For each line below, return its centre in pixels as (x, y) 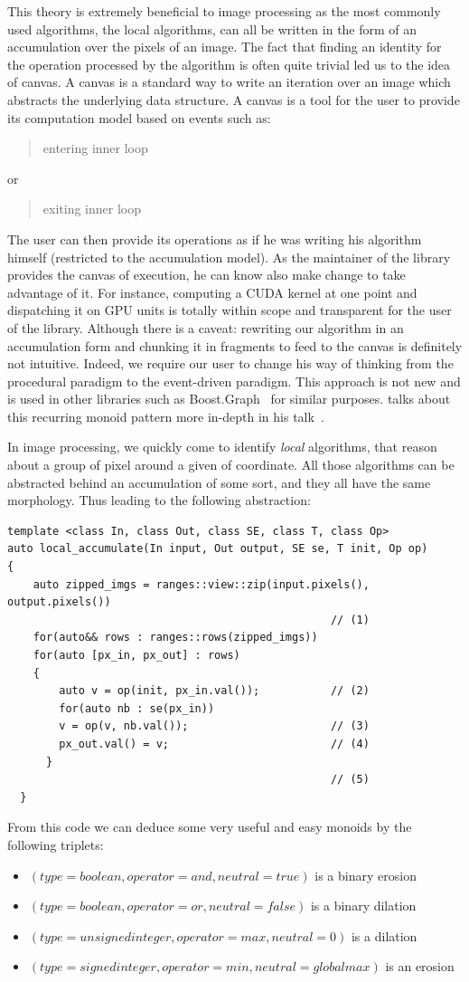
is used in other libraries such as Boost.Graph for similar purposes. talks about (229, 399)
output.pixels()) (59, 602)
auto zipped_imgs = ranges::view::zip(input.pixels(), (201, 584)
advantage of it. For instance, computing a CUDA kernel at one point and (212, 292)
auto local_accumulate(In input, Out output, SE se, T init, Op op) (218, 549)
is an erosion (420, 966)
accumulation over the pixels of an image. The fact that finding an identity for (225, 47)
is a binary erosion (366, 875)
